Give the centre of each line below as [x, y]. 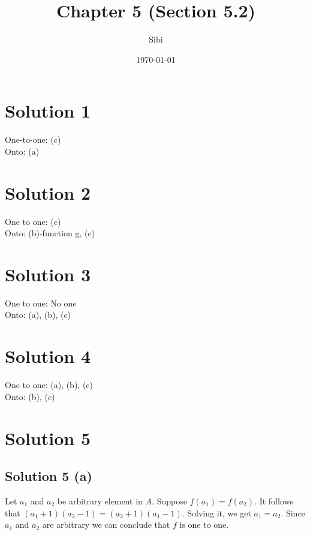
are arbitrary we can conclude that [106, 525]
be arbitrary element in [100, 501]
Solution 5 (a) [49, 476]
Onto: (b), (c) [30, 396]
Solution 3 [48, 274]
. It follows [274, 501]
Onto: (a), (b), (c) [38, 315]
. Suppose [169, 501]
